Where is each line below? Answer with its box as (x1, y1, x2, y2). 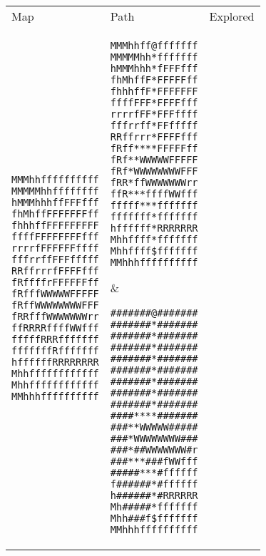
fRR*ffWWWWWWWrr (110, 177, 198, 188)
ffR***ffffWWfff (110, 188, 198, 200)
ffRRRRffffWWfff (11, 321, 99, 334)
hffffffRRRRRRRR (11, 356, 99, 368)
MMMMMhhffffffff (11, 185, 99, 197)
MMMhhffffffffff (11, 173, 99, 185)
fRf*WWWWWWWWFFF (110, 165, 198, 177)
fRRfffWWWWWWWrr (11, 310, 99, 322)
